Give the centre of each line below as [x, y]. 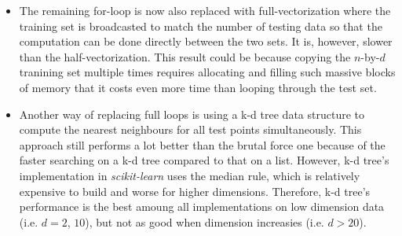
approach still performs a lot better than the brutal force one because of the [202, 144]
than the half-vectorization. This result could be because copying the [185, 56]
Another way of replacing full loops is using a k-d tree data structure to [192, 114]
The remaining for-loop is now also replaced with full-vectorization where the [205, 10]
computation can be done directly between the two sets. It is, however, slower [206, 41]
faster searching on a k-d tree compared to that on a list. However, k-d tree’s [204, 160]
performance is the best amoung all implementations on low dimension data [202, 206]
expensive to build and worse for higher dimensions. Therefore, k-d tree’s [195, 191]
